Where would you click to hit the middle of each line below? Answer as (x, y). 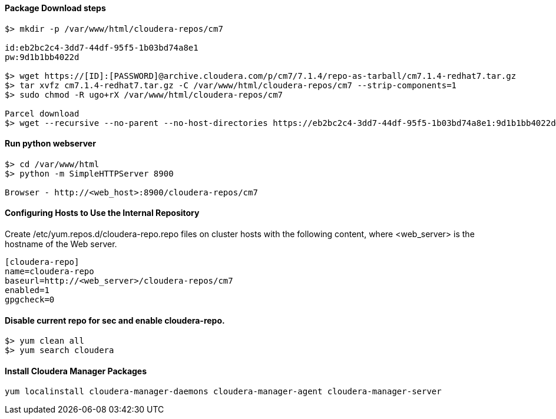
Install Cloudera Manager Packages (76, 371)
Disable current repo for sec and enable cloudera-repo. (115, 320)
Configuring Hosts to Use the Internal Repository (102, 213)
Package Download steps (55, 8)
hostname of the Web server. (61, 244)
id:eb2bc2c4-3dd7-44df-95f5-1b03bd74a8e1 (102, 47)
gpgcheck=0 (30, 300)
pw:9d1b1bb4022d (42, 57)
